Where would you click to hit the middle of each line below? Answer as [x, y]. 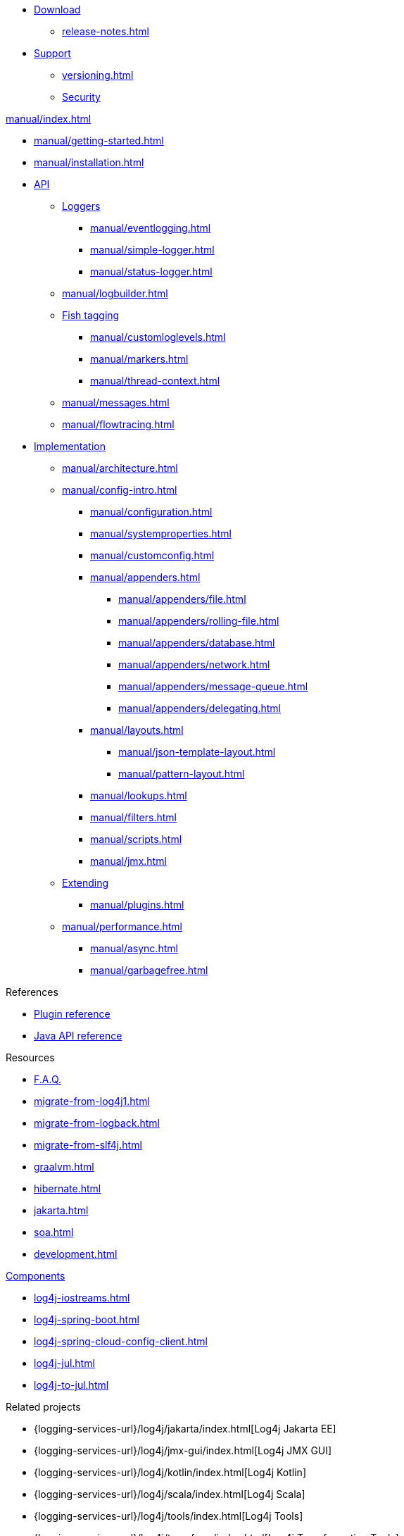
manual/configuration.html [151, 512]
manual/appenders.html [145, 577]
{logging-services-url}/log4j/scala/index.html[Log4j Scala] [170, 1494]
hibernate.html [68, 1188]
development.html [76, 1254]
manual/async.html [134, 948]
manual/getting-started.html [99, 141]
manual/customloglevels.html [158, 337]
